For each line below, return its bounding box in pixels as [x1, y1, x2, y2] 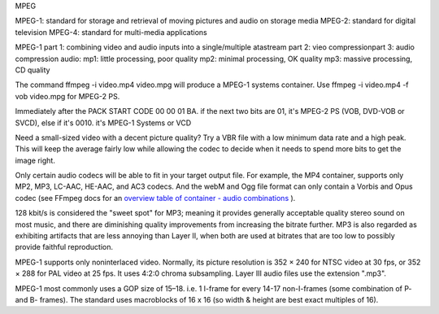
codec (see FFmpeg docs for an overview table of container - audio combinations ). [15, 193, 296, 203]
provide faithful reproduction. [15, 242, 114, 252]
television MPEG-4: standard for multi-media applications [15, 27, 207, 37]
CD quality [15, 65, 50, 75]
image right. [15, 155, 56, 165]
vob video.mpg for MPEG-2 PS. [15, 91, 120, 101]
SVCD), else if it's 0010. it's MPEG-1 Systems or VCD [15, 118, 192, 128]
